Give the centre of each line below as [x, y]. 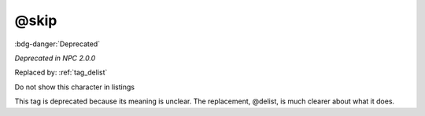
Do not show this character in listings [75, 87]
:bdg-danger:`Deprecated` [57, 44]
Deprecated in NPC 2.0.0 [55, 58]
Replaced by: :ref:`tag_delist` [61, 72]
